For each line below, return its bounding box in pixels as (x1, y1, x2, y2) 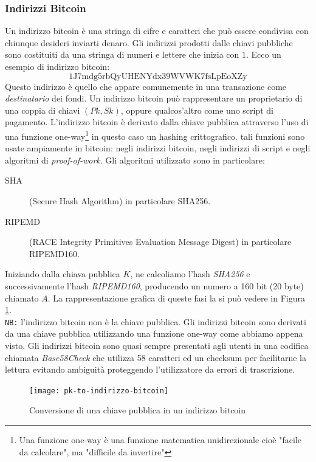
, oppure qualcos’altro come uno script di (120, 103, 273, 116)
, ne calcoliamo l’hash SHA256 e (130, 267, 250, 280)
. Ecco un (246, 48, 281, 61)
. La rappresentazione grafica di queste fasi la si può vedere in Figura (47, 291, 305, 304)
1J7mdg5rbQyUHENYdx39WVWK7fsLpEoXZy (69, 72, 247, 81)
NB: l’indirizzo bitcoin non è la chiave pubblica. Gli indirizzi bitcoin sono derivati (5, 315, 306, 328)
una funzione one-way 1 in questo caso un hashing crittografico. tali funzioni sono (5, 128, 305, 142)
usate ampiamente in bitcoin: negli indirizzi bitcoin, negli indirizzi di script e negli (5, 142, 311, 154)
